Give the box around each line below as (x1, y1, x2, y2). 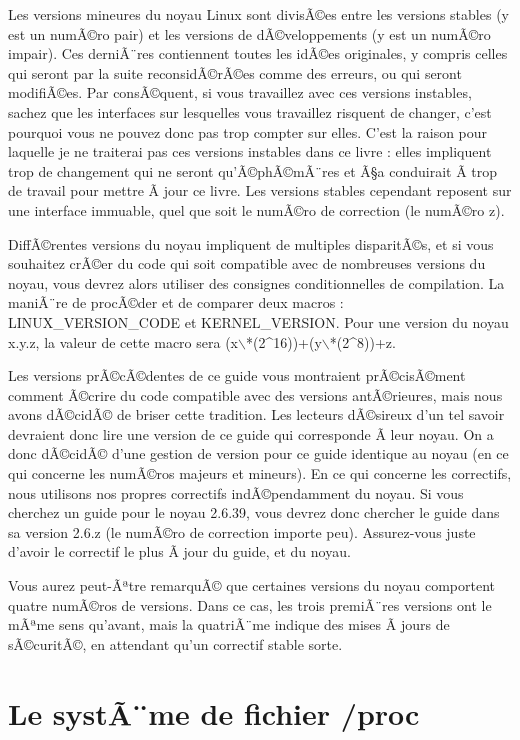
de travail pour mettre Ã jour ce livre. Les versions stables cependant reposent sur (8, 180, 512, 201)
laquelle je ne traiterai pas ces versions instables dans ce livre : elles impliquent (8, 141, 492, 162)
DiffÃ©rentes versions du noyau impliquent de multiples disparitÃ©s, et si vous (8, 233, 494, 254)
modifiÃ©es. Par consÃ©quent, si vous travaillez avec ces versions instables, (8, 82, 472, 103)
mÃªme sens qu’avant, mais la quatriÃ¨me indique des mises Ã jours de (8, 614, 450, 635)
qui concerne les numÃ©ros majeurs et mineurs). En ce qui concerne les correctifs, (8, 463, 512, 484)
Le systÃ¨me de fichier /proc (8, 692, 420, 733)
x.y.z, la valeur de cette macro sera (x (8, 331, 238, 352)
